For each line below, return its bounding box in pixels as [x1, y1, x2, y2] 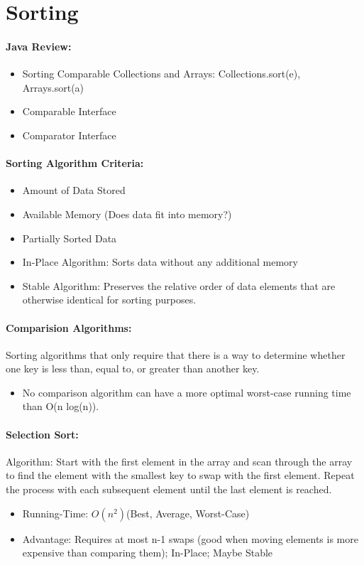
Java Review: [6, 38, 72, 53]
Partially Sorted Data [22, 230, 117, 245]
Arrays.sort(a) [22, 80, 84, 95]
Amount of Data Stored [22, 183, 126, 198]
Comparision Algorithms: [6, 320, 132, 335]
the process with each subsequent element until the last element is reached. [6, 482, 332, 497]
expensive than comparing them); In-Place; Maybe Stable [22, 545, 273, 560]
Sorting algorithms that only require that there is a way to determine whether [6, 347, 346, 362]
